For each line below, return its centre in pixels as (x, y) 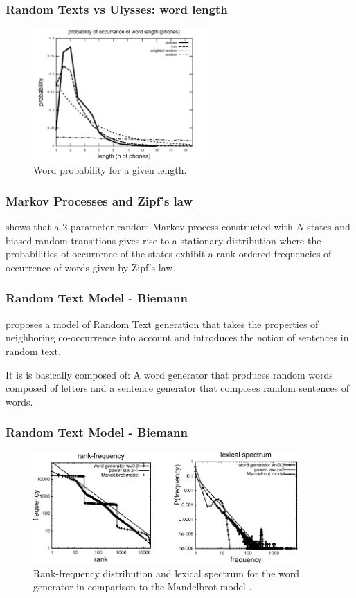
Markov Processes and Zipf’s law (99, 200)
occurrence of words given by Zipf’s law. (91, 267)
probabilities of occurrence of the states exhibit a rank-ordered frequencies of (169, 254)
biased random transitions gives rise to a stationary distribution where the (163, 240)
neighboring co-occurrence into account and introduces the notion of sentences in (177, 337)
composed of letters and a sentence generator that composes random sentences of (178, 388)
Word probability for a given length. (110, 170)
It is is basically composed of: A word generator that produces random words (169, 374)
